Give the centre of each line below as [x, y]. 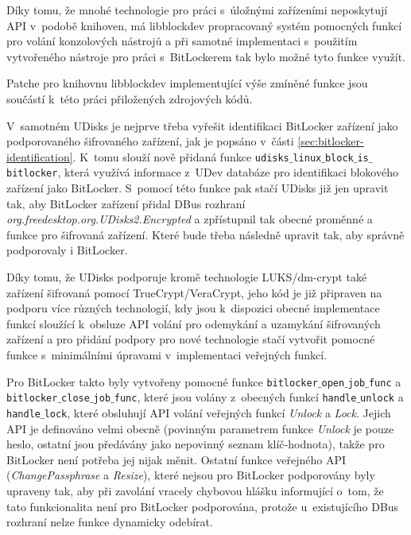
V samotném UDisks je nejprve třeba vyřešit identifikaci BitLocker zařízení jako [202, 125]
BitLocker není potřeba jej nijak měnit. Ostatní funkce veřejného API [176, 459]
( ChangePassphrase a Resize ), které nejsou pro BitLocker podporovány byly [191, 475]
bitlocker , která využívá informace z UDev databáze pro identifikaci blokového [202, 172]
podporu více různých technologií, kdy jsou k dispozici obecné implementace [193, 308]
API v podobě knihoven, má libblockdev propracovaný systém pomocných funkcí [204, 25]
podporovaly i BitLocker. [67, 250]
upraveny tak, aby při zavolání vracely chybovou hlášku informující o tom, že [195, 490]
